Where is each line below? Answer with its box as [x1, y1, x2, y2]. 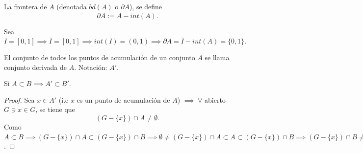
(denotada [56, 1, 87, 11]
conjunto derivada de [4, 62, 67, 72]
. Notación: [74, 62, 107, 72]
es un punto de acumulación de [77, 94, 170, 105]
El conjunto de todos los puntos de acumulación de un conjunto [4, 52, 195, 62]
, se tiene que [35, 104, 75, 114]
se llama [205, 52, 230, 62]
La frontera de [4, 1, 47, 11]
